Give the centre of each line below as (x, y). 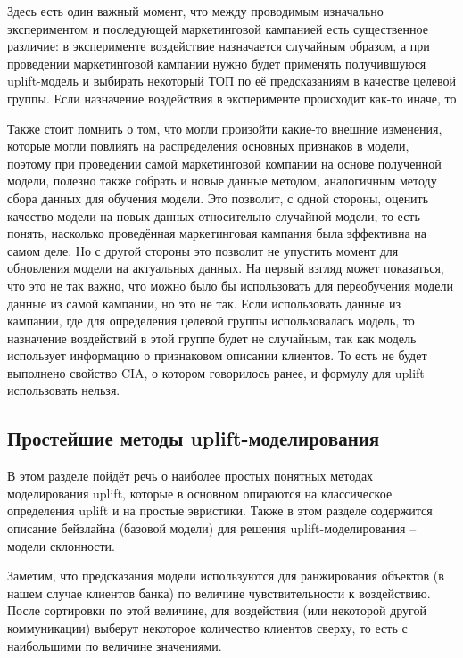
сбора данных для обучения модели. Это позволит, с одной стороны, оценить (218, 197)
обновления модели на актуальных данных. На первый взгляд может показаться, (226, 268)
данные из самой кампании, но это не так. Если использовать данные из (204, 303)
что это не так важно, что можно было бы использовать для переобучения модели (230, 285)
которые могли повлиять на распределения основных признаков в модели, (208, 146)
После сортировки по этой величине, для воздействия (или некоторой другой (217, 610)
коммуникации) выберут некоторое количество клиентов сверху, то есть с (207, 628)
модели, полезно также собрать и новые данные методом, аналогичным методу (222, 181)
